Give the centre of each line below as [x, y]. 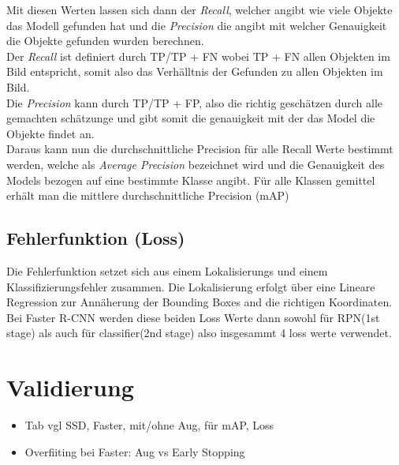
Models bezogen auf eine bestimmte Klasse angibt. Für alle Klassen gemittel [191, 180]
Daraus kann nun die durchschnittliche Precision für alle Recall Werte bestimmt [200, 149]
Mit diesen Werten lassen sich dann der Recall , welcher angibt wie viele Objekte [199, 9]
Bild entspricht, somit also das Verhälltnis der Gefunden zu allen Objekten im [195, 71]
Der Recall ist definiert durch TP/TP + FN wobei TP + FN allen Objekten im [198, 56]
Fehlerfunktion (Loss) [96, 238]
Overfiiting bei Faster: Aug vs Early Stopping [135, 451]
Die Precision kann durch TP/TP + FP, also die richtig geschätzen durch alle [195, 102]
